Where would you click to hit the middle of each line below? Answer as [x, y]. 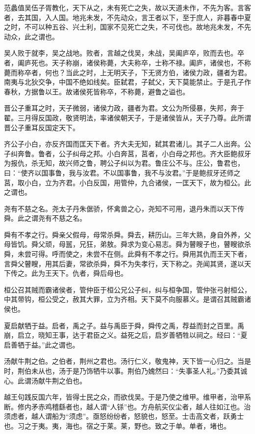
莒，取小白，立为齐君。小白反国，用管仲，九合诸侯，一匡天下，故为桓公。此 [127, 182]
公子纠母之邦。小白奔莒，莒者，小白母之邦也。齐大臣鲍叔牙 [155, 153]
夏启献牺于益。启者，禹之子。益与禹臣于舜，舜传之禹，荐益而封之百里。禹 [124, 325]
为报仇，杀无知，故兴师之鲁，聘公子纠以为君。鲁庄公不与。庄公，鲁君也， [124, 163]
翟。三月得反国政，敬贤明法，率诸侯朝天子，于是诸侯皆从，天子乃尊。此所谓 [127, 117]
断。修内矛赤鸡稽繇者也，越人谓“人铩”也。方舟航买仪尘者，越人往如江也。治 [127, 406]
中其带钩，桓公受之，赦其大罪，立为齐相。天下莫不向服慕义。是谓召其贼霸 [124, 299]
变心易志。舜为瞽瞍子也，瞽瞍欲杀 [196, 244]
